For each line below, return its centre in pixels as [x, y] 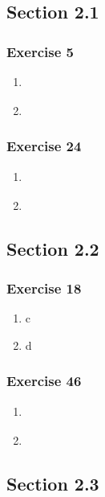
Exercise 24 [44, 146]
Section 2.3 [53, 483]
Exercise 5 [40, 51]
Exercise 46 [44, 381]
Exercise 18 [44, 288]
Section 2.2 [53, 248]
